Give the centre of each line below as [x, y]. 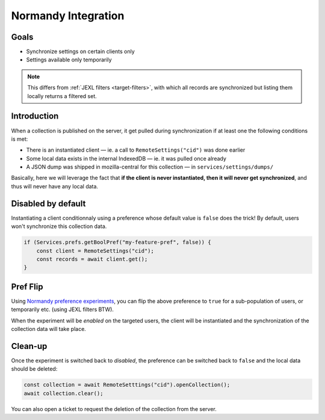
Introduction [35, 116]
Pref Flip [27, 287]
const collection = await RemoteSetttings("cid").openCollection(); [127, 385]
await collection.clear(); [63, 393]
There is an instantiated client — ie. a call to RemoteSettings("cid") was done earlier [136, 150]
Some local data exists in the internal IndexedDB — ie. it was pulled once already [126, 158]
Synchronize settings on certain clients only [80, 52]
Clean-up [29, 346]
